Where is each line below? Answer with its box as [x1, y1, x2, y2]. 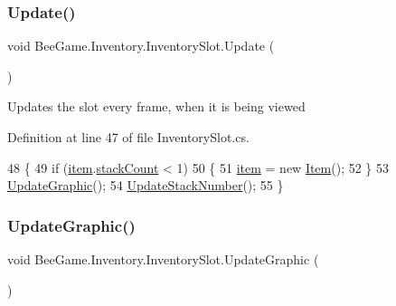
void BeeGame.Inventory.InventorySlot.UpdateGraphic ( [7, 250, 319, 268]
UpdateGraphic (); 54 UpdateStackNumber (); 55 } [7, 176, 284, 195]
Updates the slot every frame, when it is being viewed [7, 97, 306, 116]
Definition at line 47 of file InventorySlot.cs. [7, 128, 250, 146]
